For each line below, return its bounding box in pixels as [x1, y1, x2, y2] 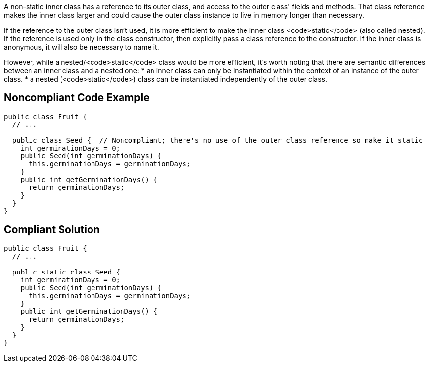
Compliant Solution [4, 223, 100, 236]
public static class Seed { [12, 268, 121, 276]
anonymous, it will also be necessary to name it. [4, 43, 159, 51]
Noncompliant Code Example [4, 91, 150, 104]
